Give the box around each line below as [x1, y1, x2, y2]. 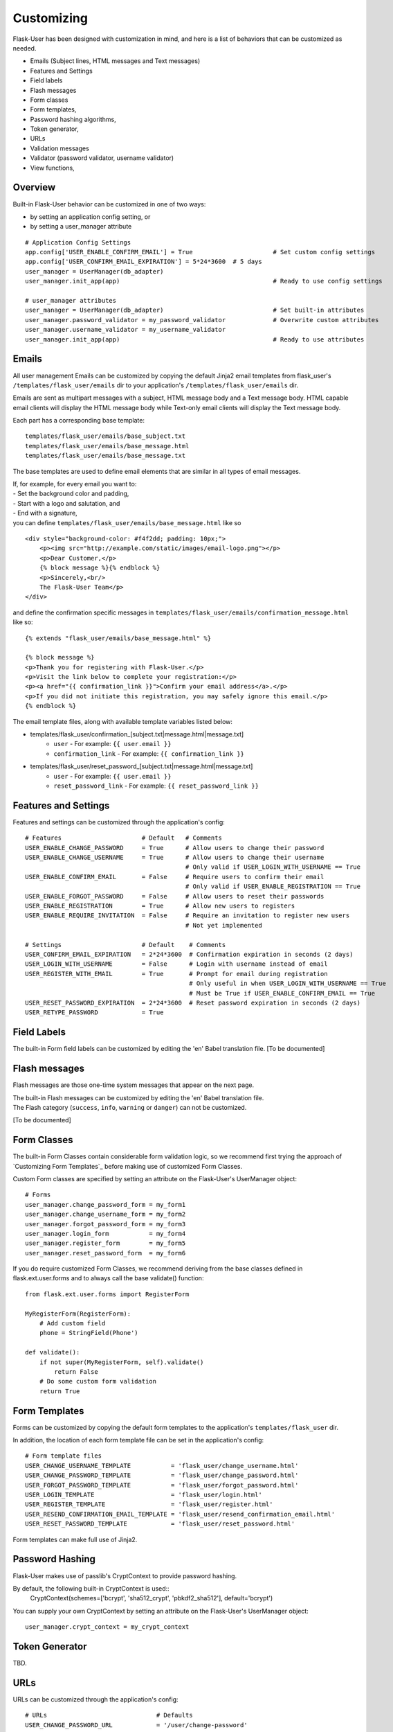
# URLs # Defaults [25, 1711, 193, 1720]
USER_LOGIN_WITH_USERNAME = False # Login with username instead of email [25, 960, 328, 968]
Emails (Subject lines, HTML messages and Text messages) [30, 57, 201, 65]
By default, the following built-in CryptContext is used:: [12, 1584, 170, 1593]
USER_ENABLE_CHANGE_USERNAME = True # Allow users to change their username [25, 854, 325, 862]
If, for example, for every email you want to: [12, 480, 137, 488]
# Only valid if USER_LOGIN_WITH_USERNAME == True [185, 863, 361, 871]
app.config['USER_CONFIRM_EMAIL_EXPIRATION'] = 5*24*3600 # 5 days [25, 258, 262, 266]
